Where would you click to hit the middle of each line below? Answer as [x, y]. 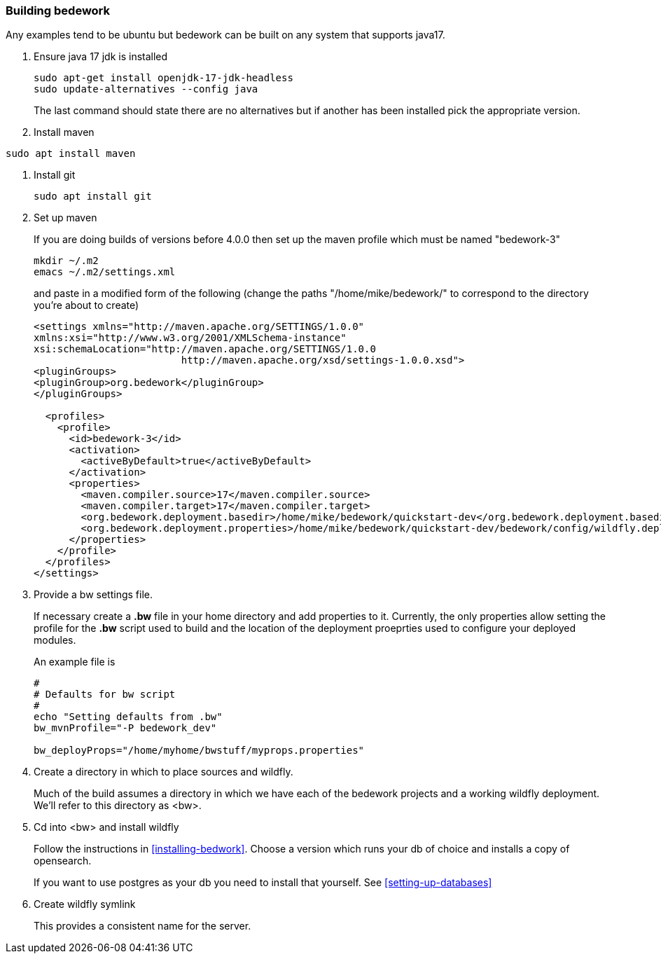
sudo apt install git [93, 196]
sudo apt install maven [71, 154]
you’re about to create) [86, 305]
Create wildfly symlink [85, 904]
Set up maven [65, 218]
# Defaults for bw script [105, 695]
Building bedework [58, 11]
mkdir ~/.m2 [66, 261]
